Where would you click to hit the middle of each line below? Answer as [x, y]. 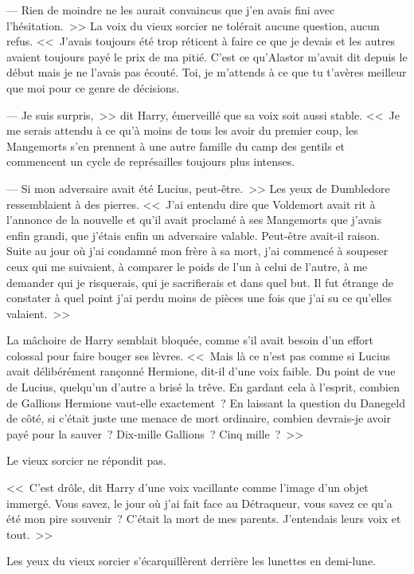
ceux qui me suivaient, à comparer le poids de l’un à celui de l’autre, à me [187, 266]
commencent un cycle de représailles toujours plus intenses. [151, 161]
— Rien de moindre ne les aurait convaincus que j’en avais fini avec [171, 10]
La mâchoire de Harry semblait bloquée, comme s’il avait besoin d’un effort [190, 340]
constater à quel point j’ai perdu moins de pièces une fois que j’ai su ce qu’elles [199, 298]
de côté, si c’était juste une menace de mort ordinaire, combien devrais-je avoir [199, 418]
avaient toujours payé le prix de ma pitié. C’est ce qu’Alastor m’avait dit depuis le [207, 56]
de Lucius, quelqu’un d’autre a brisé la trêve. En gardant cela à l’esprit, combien [203, 387]
